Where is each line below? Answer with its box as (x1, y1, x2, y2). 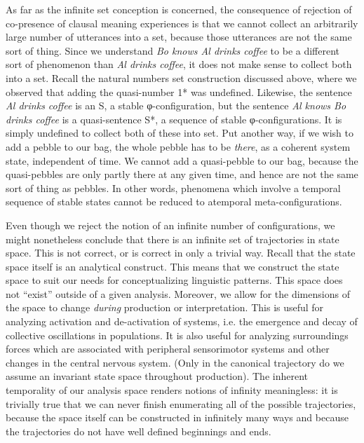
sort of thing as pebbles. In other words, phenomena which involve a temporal (6, 180, 341, 195)
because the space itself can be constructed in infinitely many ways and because (6, 410, 349, 425)
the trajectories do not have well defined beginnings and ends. (6, 423, 271, 438)
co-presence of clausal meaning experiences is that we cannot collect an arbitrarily (6, 15, 358, 30)
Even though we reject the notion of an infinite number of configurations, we (6, 217, 335, 232)
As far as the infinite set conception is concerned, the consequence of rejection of (6, 2, 352, 16)
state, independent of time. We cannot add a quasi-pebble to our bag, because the (6, 153, 358, 168)
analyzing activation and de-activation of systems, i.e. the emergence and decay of (6, 314, 358, 329)
